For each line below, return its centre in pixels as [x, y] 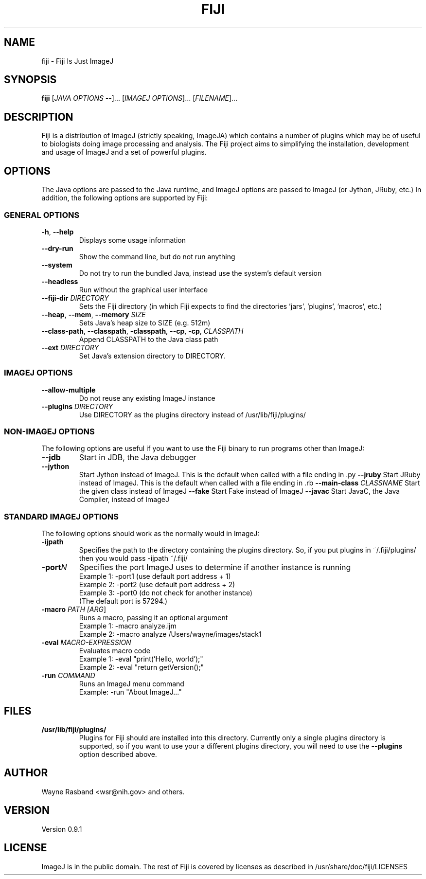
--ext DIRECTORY [70, 347]
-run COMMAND [68, 676]
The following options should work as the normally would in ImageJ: [151, 534]
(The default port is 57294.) [123, 601]
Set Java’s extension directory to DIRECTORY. [152, 356]
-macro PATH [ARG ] [74, 610]
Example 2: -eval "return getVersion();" [142, 667]
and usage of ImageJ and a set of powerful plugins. [124, 152]
